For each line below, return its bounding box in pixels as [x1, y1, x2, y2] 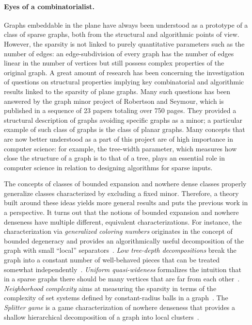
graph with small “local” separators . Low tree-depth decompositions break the [4, 245, 236, 255]
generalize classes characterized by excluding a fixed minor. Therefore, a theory [4, 188, 239, 198]
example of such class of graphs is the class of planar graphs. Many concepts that [4, 124, 245, 134]
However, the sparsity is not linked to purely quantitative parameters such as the [4, 38, 245, 49]
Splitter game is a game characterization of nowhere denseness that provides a [4, 302, 236, 312]
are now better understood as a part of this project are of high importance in [4, 133, 234, 144]
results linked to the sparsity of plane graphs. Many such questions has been [4, 86, 231, 96]
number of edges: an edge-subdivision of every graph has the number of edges [4, 48, 234, 58]
